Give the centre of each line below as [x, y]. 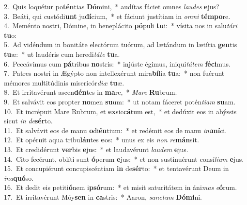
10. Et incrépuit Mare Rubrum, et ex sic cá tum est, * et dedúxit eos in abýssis [120, 111]
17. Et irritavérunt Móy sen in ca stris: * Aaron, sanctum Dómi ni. [103, 196]
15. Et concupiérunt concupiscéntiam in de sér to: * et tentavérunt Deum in [116, 168]
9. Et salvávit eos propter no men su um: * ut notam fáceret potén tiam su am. [120, 101]
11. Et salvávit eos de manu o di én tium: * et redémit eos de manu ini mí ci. [116, 130]
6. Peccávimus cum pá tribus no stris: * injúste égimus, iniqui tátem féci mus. [117, 63]
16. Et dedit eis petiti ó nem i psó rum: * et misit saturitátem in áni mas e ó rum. [121, 187]
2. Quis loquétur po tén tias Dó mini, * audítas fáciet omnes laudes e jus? [112, 6]
